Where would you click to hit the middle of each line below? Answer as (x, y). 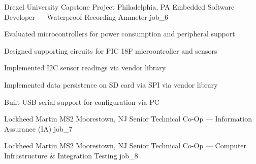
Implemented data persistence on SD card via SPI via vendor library (111, 84)
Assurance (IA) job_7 (38, 128)
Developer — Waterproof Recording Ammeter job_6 (86, 16)
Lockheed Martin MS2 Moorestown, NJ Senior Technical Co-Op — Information (128, 119)
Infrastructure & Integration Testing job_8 (71, 155)
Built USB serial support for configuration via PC (82, 101)
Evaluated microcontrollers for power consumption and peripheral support (120, 34)
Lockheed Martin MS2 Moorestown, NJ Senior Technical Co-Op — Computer (125, 146)
